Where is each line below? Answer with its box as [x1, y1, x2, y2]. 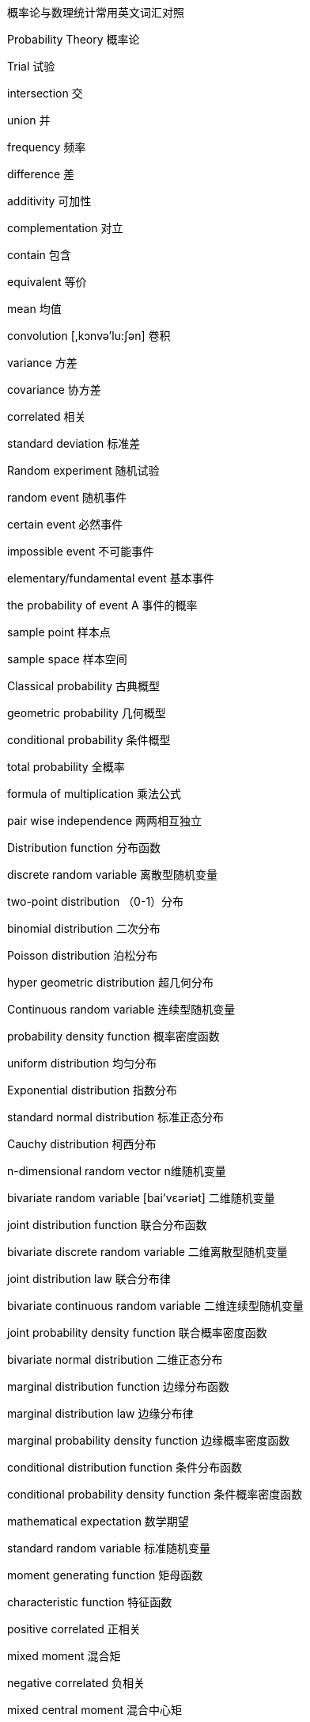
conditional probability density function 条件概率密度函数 [7, 1487, 303, 1501]
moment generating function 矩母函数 [7, 1568, 203, 1582]
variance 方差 [7, 356, 77, 369]
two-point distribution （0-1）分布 [7, 895, 184, 908]
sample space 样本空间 [7, 652, 127, 666]
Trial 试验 [7, 59, 55, 73]
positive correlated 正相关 [7, 1622, 141, 1636]
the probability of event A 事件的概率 [7, 598, 198, 612]
